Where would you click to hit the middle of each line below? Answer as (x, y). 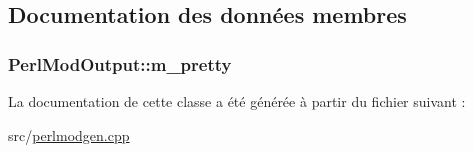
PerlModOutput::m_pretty (120, 63)
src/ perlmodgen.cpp (69, 134)
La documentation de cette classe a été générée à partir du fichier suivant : (237, 101)
